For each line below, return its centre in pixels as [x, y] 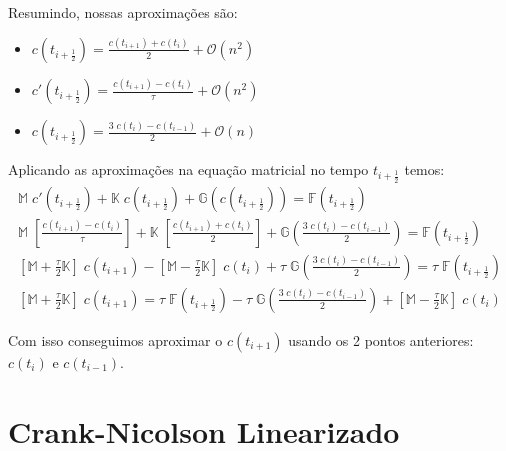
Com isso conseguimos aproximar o [115, 339]
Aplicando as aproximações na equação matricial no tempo [188, 169]
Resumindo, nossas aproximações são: [123, 12]
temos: [424, 169]
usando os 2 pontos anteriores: [381, 339]
